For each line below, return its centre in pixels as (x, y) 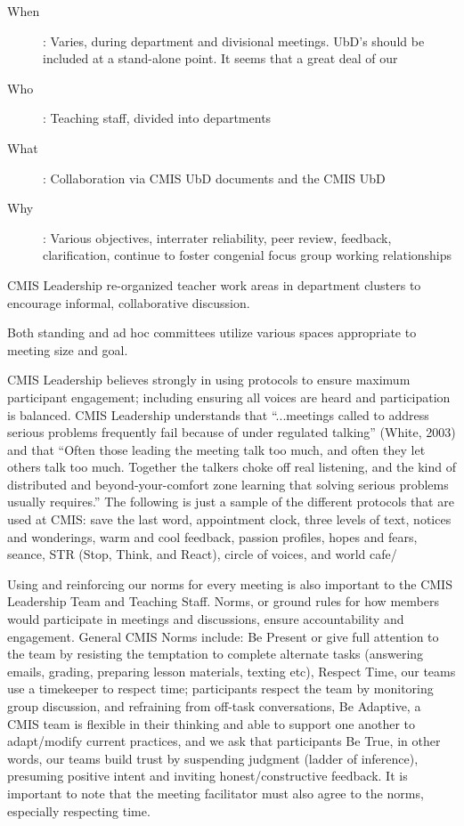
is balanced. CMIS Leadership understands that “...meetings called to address (218, 414)
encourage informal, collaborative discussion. (129, 302)
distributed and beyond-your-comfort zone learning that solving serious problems (228, 484)
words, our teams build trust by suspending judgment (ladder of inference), (213, 758)
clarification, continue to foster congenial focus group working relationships (248, 255)
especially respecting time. (79, 810)
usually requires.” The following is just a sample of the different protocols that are (231, 502)
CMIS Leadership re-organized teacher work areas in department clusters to (214, 284)
